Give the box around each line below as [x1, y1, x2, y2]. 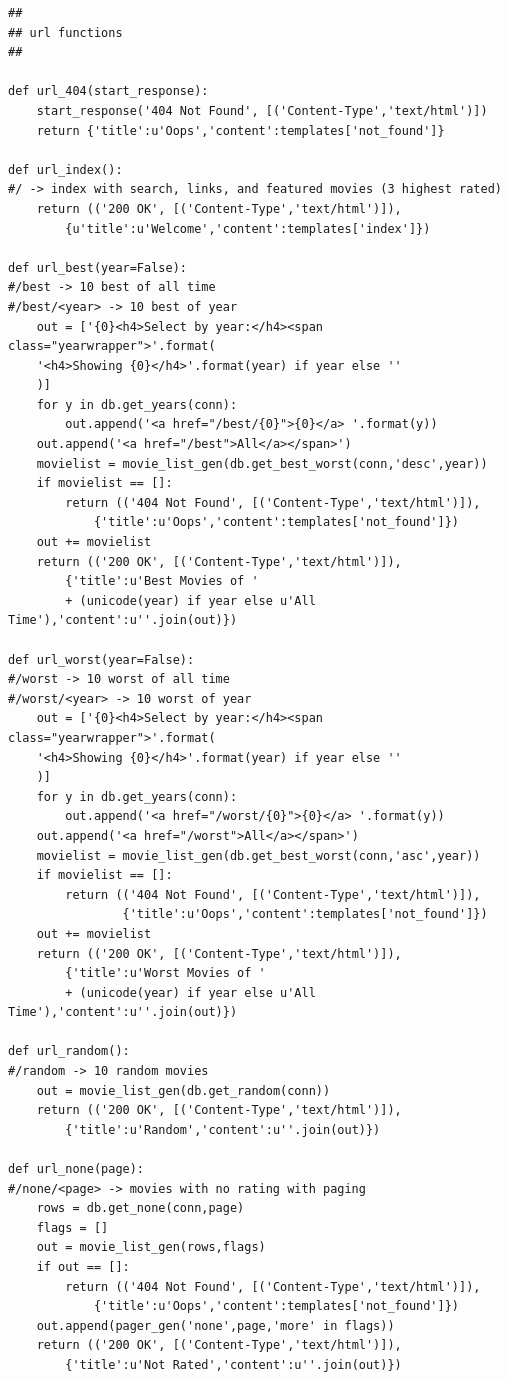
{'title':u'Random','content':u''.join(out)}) [65, 1122, 381, 1137]
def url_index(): [8, 162, 123, 177]
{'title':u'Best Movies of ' [65, 574, 259, 589]
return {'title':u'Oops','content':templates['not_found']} [36, 123, 445, 138]
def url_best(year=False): [8, 260, 187, 275]
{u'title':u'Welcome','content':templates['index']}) [65, 221, 431, 236]
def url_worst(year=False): [8, 652, 195, 667]
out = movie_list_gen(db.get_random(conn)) [36, 1083, 331, 1098]
